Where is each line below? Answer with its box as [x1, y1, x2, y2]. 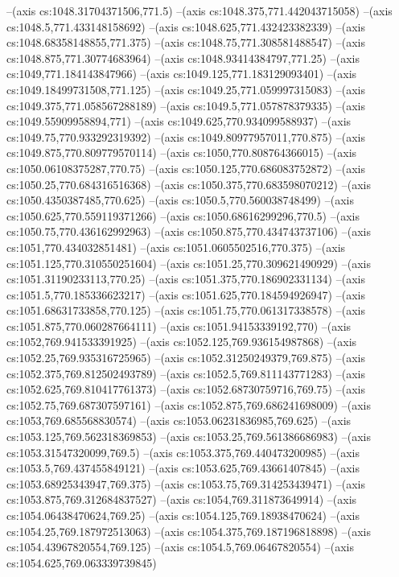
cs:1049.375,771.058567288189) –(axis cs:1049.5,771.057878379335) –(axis [6, 97, 365, 113]
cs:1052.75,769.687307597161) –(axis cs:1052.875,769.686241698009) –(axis [6, 396, 371, 413]
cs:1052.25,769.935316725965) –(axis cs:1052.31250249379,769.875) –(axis [6, 349, 365, 366]
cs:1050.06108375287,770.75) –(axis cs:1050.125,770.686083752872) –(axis [6, 159, 365, 176]
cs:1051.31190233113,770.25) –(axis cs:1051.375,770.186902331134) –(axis [6, 270, 365, 287]
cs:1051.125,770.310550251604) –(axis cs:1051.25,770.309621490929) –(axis [6, 254, 371, 271]
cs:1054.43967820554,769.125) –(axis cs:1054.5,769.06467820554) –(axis [6, 538, 354, 555]
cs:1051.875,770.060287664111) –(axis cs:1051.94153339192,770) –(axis [6, 317, 352, 334]
